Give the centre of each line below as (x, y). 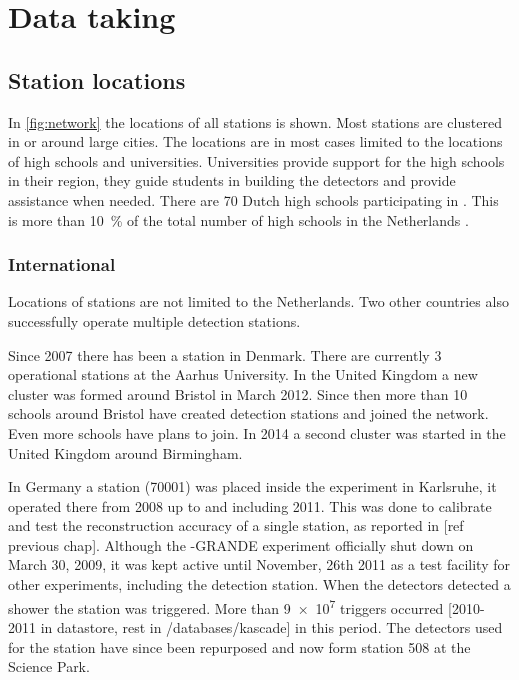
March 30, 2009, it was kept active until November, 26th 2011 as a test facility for (259, 564)
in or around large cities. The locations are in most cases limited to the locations (255, 141)
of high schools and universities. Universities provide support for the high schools (256, 160)
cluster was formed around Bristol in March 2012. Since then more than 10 (238, 393)
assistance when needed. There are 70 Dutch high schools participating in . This (253, 199)
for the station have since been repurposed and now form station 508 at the (239, 646)
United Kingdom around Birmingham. (125, 452)
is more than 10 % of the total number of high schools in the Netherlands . (238, 219)
